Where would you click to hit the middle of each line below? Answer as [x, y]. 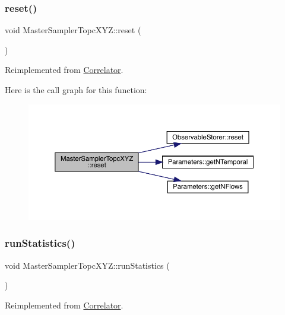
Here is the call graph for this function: [76, 90]
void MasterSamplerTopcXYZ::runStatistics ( [87, 265]
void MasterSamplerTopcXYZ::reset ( [73, 30]
